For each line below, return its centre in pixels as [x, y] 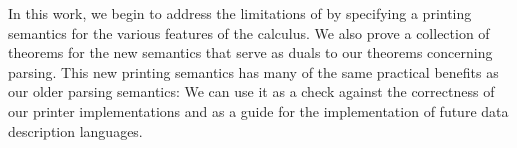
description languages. [75, 130]
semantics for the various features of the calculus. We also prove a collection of [249, 32]
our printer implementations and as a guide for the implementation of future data [258, 110]
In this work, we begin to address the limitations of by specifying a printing [240, 13]
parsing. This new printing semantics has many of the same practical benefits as [253, 71]
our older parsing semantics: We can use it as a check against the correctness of [251, 91]
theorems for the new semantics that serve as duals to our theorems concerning [250, 52]
